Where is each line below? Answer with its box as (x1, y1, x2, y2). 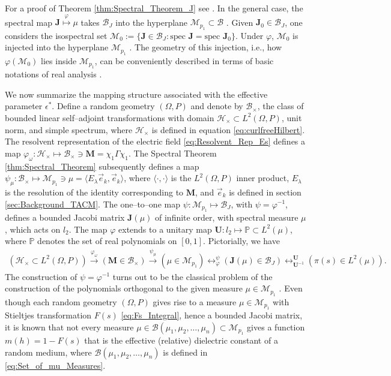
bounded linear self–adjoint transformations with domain (5, 111, 214, 124)
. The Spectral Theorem (129, 146, 217, 159)
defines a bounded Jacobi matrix (5, 210, 125, 223)
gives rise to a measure (153, 295, 237, 308)
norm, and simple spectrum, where (5, 123, 133, 136)
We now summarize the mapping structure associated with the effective (5, 88, 268, 100)
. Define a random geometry (52, 100, 155, 112)
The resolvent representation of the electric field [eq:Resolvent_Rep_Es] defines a (5, 135, 306, 148)
